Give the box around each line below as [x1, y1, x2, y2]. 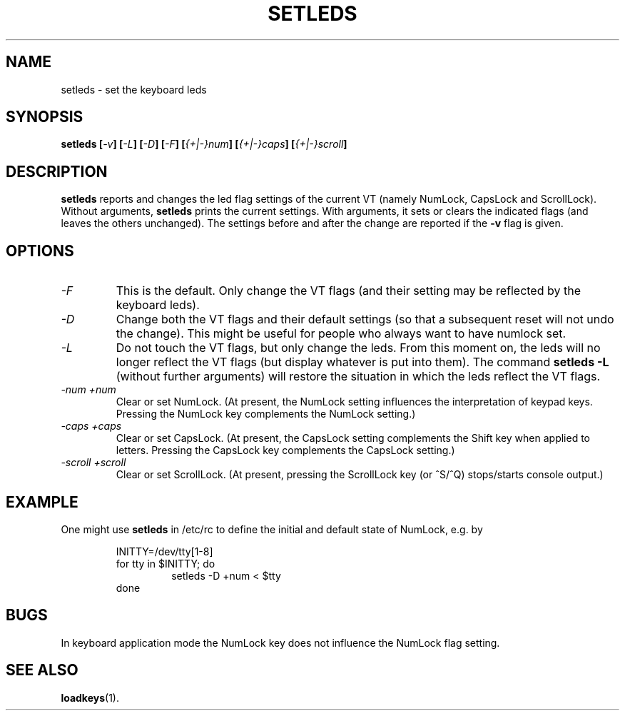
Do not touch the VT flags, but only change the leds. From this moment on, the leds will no [116, 341, 601, 356]
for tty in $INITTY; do [116, 557, 215, 570]
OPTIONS [6, 241, 74, 260]
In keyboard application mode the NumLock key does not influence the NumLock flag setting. [61, 636, 500, 649]
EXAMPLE [6, 493, 78, 511]
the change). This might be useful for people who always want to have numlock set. [116, 326, 566, 341]
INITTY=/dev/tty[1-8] [116, 545, 213, 558]
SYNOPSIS [6, 108, 83, 126]
